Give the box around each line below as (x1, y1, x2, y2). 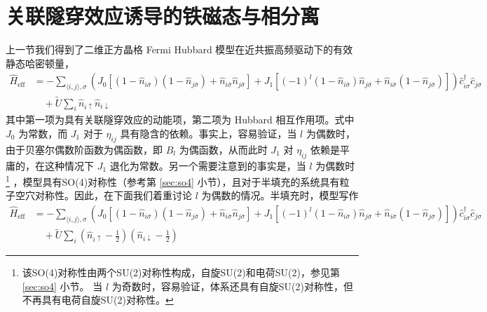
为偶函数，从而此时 (179, 142, 268, 156)
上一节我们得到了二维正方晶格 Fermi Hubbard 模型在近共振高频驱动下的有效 (6, 42, 353, 57)
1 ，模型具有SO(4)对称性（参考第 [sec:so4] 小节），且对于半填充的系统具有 (6, 172, 340, 189)
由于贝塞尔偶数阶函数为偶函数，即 (6, 142, 163, 156)
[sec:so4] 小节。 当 (22, 278, 103, 293)
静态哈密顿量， (6, 55, 74, 70)
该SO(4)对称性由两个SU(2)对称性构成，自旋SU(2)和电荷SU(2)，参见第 (22, 265, 340, 280)
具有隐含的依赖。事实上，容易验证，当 (120, 126, 297, 140)
